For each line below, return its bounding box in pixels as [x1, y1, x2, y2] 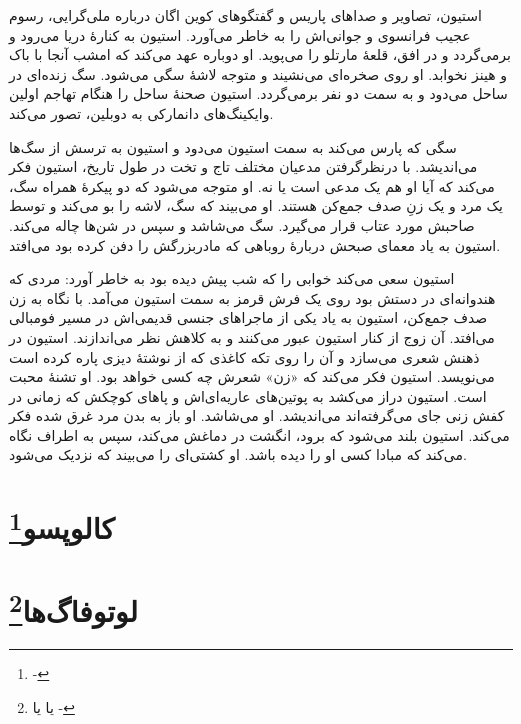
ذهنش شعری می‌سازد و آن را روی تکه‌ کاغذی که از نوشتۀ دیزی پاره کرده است [9, 346, 480, 367]
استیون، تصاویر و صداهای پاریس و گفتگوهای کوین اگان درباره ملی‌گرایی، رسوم [9, 5, 482, 25]
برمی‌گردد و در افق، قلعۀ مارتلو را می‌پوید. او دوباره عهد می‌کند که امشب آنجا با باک [9, 44, 511, 65]
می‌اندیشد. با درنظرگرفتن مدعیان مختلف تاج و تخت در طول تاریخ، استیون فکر [9, 156, 478, 177]
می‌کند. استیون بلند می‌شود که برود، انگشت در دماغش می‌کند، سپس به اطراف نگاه [9, 424, 510, 445]
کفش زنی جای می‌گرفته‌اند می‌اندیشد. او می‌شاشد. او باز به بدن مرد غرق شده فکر [9, 405, 505, 426]
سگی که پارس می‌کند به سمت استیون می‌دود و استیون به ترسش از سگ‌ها [9, 136, 457, 157]
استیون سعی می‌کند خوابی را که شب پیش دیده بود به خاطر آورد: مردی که [9, 268, 455, 289]
